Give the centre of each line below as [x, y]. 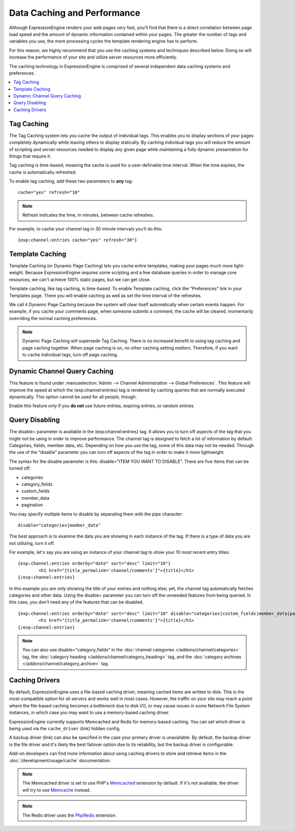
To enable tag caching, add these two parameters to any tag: [71, 181]
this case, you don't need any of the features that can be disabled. [76, 602]
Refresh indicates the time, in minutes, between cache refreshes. [88, 215]
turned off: [20, 468]
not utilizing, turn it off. [32, 543]
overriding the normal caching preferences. [53, 318]
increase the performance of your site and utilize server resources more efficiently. [93, 57]
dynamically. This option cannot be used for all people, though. [73, 397]
